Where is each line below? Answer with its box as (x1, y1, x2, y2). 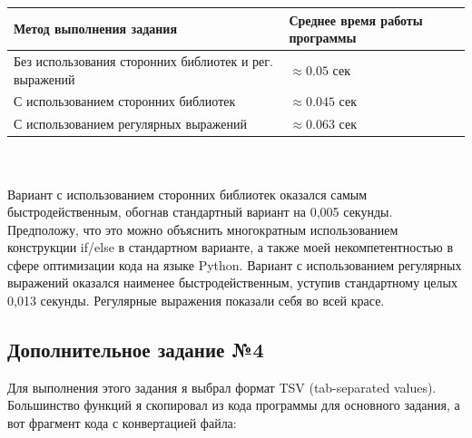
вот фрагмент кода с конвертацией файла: (7, 414, 237, 433)
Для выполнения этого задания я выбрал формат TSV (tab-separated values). (7, 377, 437, 396)
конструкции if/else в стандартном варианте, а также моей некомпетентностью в (7, 238, 454, 257)
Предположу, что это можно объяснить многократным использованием (7, 219, 398, 238)
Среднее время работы (289, 10, 423, 29)
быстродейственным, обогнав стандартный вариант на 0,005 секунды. (7, 202, 393, 221)
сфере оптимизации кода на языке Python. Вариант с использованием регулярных (7, 255, 462, 274)
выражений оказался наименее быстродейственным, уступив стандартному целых (7, 273, 457, 292)
